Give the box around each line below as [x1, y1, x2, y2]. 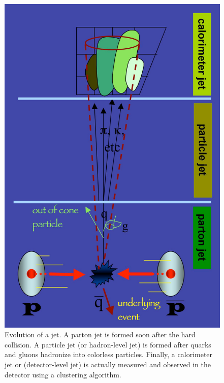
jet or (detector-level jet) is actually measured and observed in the [5, 359, 211, 369]
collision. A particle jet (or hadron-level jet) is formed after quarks [5, 339, 211, 349]
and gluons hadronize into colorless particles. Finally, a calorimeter [5, 349, 213, 360]
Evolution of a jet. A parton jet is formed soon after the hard [5, 329, 196, 340]
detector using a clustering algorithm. [5, 369, 121, 379]
